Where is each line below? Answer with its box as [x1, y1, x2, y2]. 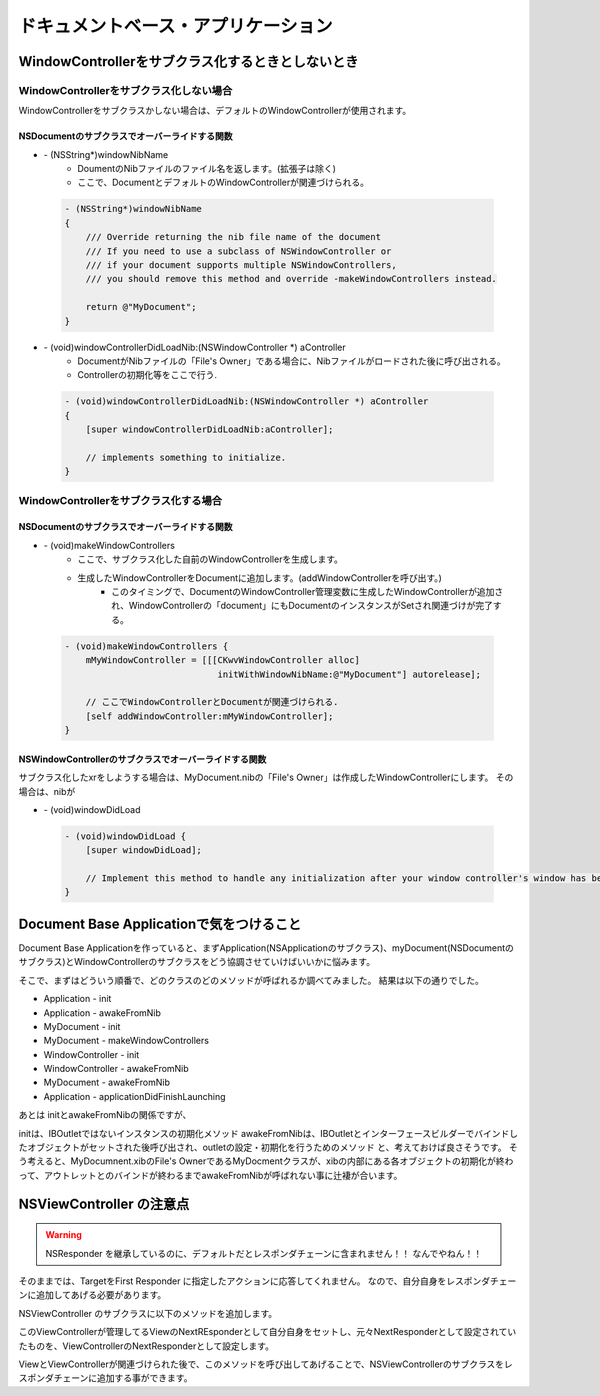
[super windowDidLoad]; [85, 845, 202, 856]
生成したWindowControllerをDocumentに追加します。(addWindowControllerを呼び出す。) [77, 571, 442, 584]
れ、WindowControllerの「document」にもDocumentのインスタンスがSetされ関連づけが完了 [111, 600, 494, 612]
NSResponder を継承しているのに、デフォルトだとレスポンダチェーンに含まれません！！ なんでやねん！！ [45, 1247, 483, 1259]
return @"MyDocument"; [85, 301, 197, 313]
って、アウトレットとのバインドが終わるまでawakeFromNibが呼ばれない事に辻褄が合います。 [18, 1169, 403, 1181]
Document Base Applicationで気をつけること [18, 915, 302, 932]
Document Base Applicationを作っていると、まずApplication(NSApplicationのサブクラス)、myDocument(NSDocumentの [18, 941, 515, 954]
